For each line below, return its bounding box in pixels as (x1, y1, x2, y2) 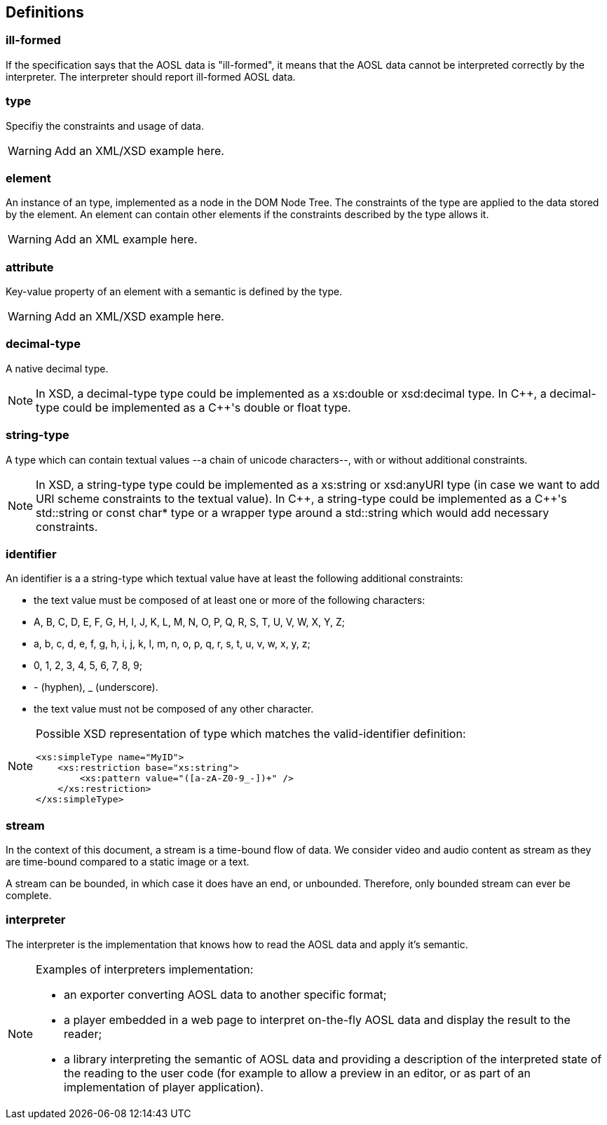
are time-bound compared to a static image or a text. (6, 856, 250, 868)
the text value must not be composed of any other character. (34, 703, 314, 715)
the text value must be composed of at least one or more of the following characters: (34, 594, 425, 607)
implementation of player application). (64, 1079, 264, 1094)
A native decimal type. (6, 362, 109, 375)
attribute (6, 260, 54, 274)
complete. (6, 889, 52, 902)
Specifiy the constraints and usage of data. (6, 119, 204, 132)
